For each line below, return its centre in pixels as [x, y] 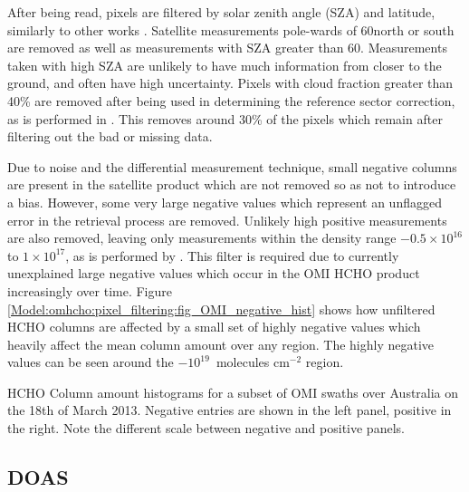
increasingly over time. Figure [90, 290]
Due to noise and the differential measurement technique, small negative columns [232, 166]
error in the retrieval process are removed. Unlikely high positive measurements [227, 220]
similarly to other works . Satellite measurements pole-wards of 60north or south [231, 29]
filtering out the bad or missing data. [110, 136]
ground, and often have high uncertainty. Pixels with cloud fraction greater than [230, 83]
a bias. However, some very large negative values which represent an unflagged [225, 202]
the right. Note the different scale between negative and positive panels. [206, 428]
